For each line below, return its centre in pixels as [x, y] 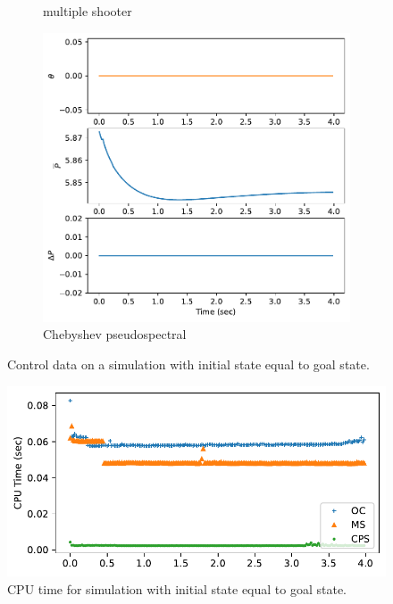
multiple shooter [88, 11]
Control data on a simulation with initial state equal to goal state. [188, 364]
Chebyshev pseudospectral [115, 334]
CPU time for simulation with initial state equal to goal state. [177, 589]
